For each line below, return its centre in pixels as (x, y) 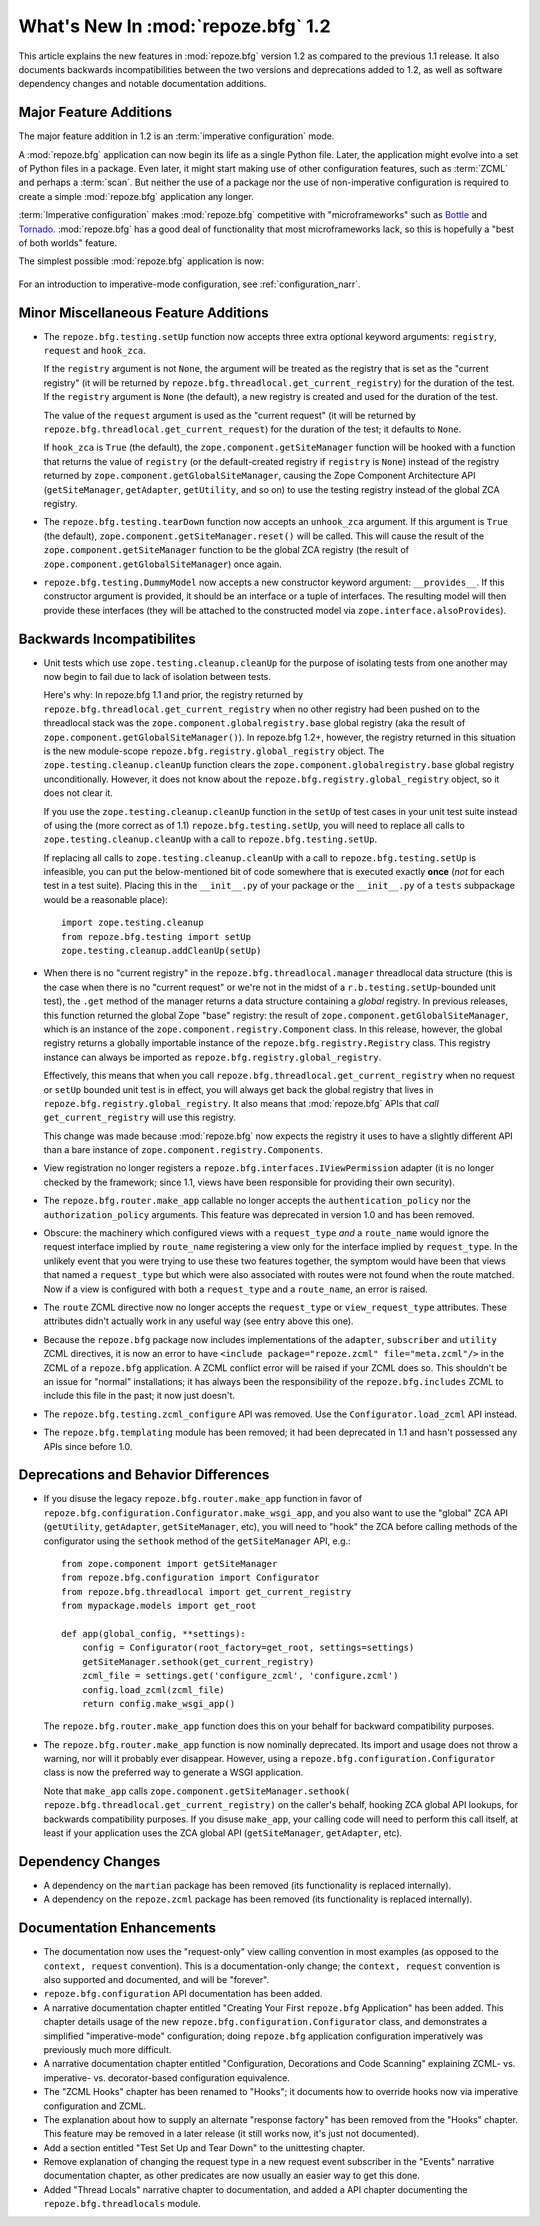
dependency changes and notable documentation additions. (142, 84)
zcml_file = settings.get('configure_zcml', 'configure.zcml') (240, 1676)
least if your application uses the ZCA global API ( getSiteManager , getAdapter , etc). (223, 1833)
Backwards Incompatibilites (107, 638)
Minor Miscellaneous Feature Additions (143, 312)
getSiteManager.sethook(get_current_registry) (198, 1661)
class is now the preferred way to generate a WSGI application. (173, 1772)
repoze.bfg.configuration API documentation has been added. (183, 1994)
